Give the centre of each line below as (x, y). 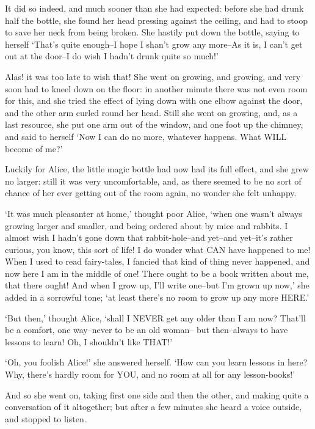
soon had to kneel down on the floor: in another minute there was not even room (156, 88)
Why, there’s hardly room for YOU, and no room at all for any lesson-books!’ (150, 374)
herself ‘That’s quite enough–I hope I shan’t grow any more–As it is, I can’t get (154, 44)
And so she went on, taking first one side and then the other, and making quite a (157, 394)
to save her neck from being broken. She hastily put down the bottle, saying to (152, 32)
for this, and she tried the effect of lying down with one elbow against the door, (154, 101)
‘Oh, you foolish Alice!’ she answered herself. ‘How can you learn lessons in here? (156, 362)
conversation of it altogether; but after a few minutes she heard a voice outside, (154, 407)
